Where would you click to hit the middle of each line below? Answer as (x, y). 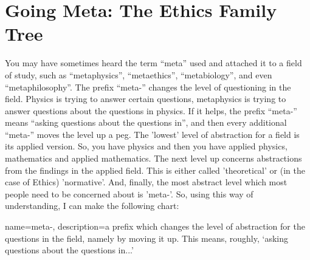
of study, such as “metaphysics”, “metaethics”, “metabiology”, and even (139, 74)
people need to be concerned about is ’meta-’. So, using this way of (129, 193)
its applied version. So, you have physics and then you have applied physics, (146, 146)
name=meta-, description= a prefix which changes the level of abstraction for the (155, 226)
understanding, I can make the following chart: (92, 206)
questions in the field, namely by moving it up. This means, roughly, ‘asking (146, 238)
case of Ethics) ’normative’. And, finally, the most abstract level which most (146, 182)
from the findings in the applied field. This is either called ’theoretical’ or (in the (155, 170)
